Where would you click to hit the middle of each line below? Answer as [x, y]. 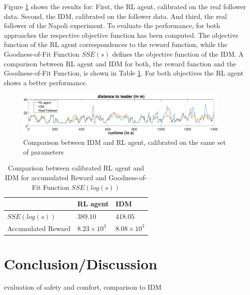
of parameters [44, 151]
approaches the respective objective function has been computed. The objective [121, 35]
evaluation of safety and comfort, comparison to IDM [83, 287]
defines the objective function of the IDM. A [178, 54]
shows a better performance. [46, 82]
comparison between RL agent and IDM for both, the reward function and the [120, 63]
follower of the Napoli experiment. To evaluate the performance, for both [112, 25]
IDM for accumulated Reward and [56, 178]
